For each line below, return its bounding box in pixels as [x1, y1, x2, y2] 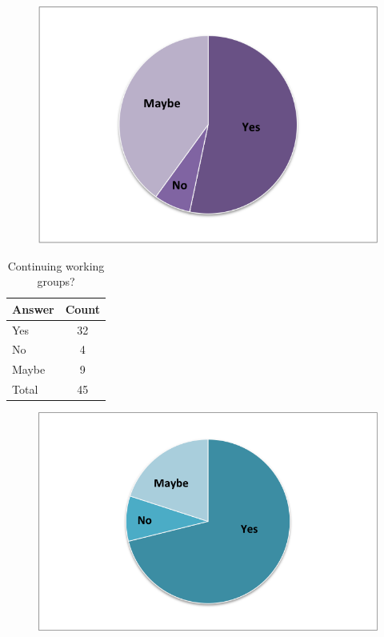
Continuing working [7, 257, 105, 274]
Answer [12, 300, 54, 317]
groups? [37, 273, 75, 290]
